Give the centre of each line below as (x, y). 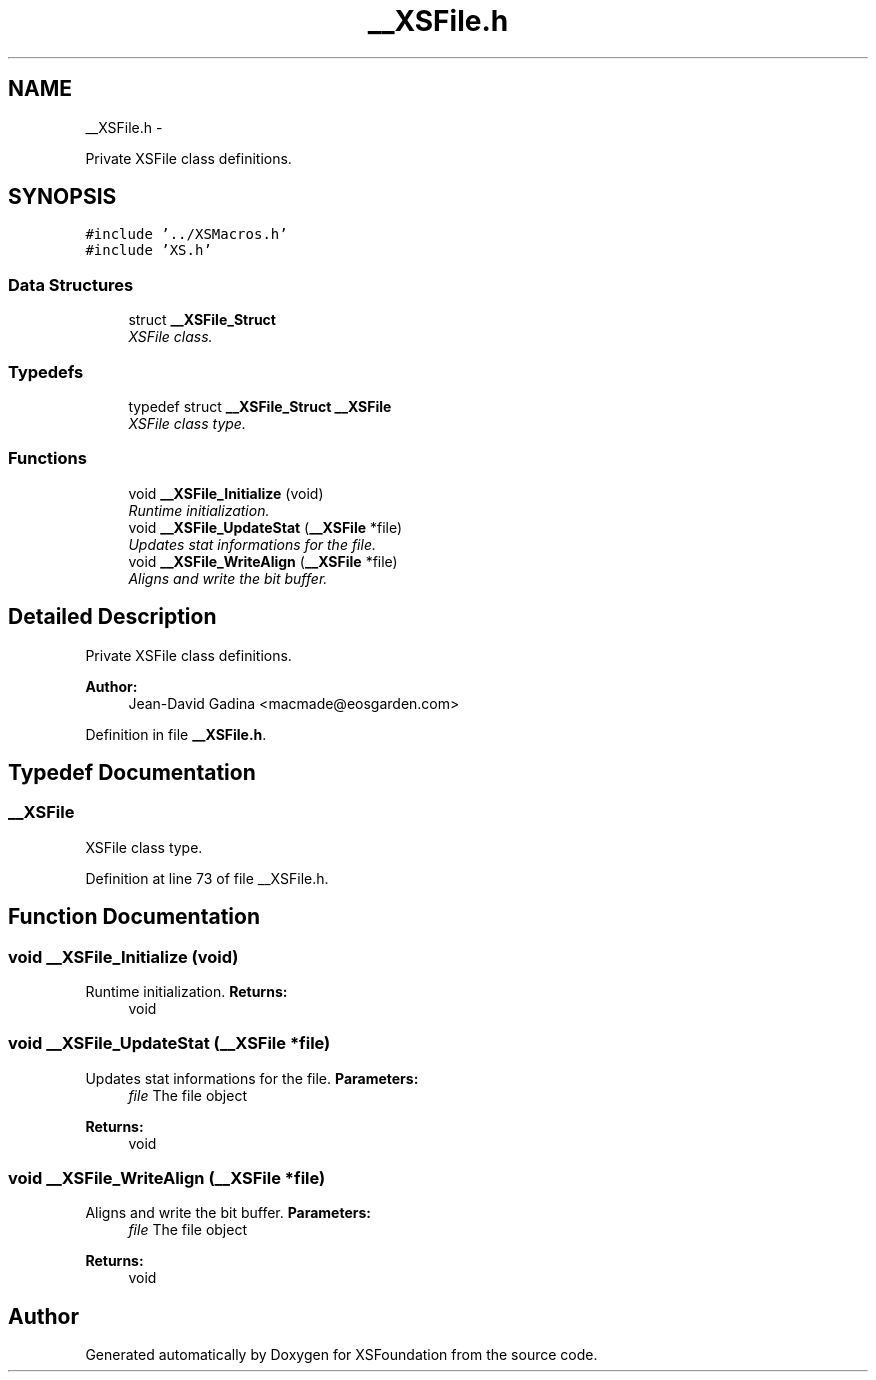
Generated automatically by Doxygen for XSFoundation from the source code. (341, 1355)
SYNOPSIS (62, 197)
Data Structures (71, 284)
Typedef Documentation (132, 772)
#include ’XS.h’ (148, 250)
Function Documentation (134, 917)
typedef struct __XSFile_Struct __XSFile (260, 406)
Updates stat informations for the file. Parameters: (252, 1078)
